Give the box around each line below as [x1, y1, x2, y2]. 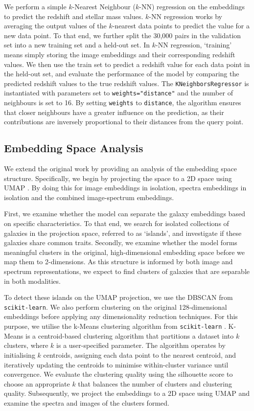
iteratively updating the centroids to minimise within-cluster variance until [4, 359, 229, 369]
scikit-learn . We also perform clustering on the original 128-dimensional [4, 301, 227, 312]
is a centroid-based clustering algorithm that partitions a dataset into [25, 330, 234, 341]
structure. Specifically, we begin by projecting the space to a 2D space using [4, 173, 232, 183]
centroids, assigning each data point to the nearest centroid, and [43, 349, 236, 360]
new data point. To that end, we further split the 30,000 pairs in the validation [4, 30, 241, 40]
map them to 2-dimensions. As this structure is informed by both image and [4, 256, 233, 267]
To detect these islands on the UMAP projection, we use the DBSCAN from [4, 292, 233, 302]
